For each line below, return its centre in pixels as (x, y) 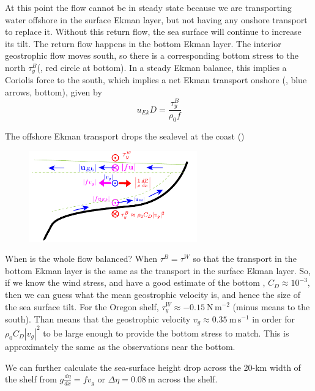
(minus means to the (271, 306)
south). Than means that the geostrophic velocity (98, 319)
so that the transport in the (245, 259)
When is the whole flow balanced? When (81, 259)
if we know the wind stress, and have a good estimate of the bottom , (135, 282)
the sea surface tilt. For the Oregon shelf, (82, 306)
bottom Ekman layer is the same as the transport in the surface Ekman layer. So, (158, 270)
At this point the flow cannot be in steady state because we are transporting (148, 7)
